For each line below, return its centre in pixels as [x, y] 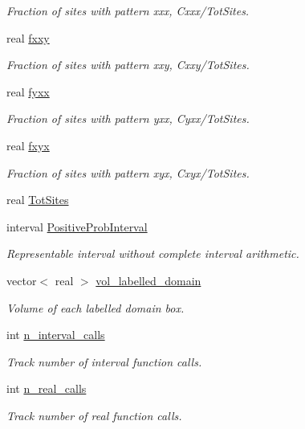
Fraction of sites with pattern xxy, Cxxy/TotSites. [128, 65]
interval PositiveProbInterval [77, 226]
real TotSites [38, 200]
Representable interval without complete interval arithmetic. [153, 253]
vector [22, 280]
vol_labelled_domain [148, 280]
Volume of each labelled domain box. [96, 307]
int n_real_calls [47, 388]
